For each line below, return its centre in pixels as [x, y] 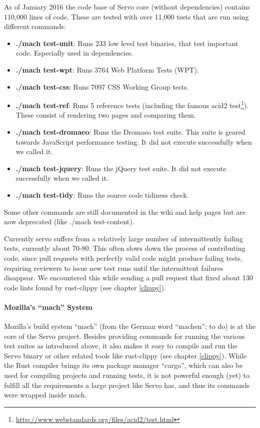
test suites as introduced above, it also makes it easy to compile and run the [121, 346]
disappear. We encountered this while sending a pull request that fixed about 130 [128, 278]
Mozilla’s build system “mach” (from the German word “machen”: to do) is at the [130, 326]
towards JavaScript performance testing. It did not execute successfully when [134, 141]
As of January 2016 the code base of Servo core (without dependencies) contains [127, 7]
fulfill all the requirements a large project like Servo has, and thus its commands [127, 385]
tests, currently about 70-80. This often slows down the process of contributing [125, 248]
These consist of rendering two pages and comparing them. [106, 115]
